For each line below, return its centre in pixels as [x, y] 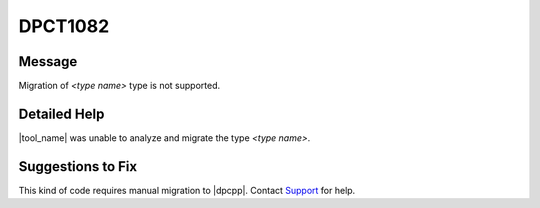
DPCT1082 [64, 26]
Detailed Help [61, 113]
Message [48, 61]
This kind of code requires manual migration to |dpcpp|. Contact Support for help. [187, 190]
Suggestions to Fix [78, 166]
